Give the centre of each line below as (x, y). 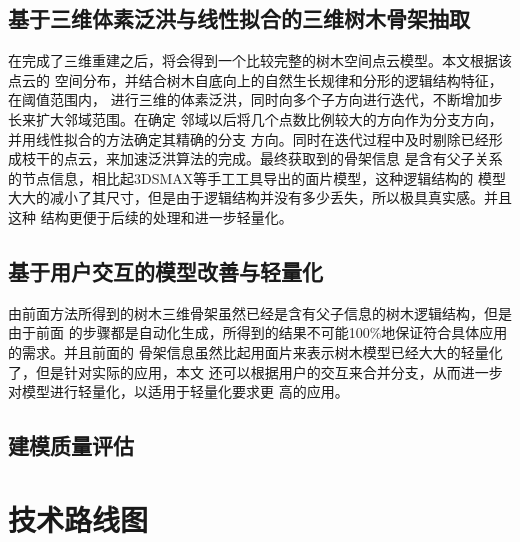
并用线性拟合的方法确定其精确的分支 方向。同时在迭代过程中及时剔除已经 (248, 138)
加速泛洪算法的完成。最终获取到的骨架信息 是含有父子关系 (311, 158)
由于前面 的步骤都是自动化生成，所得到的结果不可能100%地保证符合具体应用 (258, 332)
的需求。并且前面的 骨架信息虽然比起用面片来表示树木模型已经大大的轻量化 (255, 351)
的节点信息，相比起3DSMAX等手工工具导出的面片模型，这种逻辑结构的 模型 (257, 177)
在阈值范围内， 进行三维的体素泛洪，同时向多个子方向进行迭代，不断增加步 (255, 99)
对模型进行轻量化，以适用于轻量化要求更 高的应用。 (178, 391)
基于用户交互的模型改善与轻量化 (165, 270)
